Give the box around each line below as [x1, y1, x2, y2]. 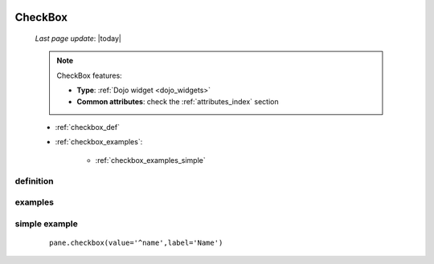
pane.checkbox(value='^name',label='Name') [49, 238, 223, 247]
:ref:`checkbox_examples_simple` [95, 155, 206, 164]
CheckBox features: [56, 71, 122, 80]
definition [14, 175, 54, 186]
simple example [14, 217, 78, 229]
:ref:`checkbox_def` [55, 122, 121, 132]
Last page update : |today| [35, 34, 122, 43]
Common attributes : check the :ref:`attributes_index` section [76, 96, 279, 106]
